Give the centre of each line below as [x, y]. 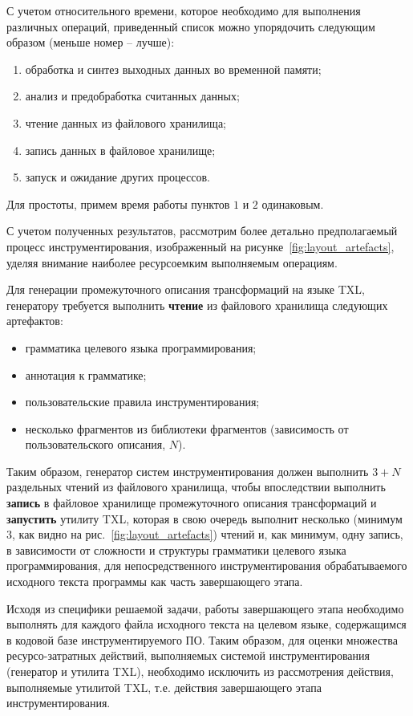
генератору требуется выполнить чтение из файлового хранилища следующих [197, 305]
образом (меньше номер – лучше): [91, 42]
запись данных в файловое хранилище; [120, 150]
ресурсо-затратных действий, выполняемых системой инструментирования [188, 655]
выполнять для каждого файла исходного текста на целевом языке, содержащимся [206, 624]
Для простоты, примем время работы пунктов [118, 203]
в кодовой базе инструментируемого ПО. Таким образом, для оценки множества [202, 639]
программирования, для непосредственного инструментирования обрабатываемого [207, 565]
